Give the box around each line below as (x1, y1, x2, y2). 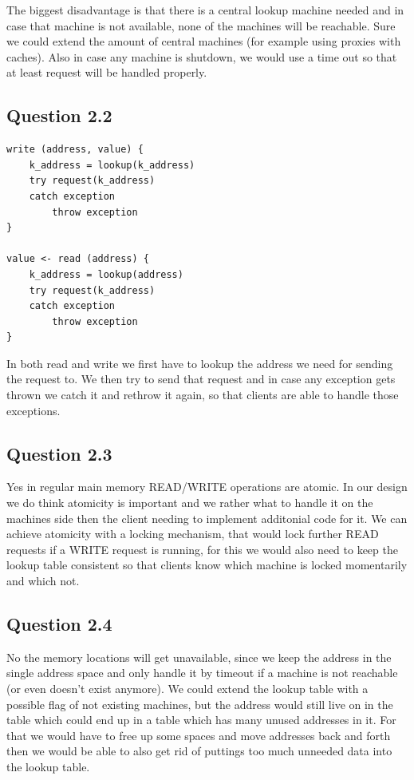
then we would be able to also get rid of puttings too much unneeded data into (6, 742, 392, 759)
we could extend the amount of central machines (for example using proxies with (6, 33, 401, 49)
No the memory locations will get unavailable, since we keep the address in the (6, 648, 392, 665)
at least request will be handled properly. (6, 64, 207, 81)
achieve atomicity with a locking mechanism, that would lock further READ (6, 525, 379, 542)
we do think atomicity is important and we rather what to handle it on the (6, 494, 373, 511)
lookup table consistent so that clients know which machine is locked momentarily (6, 556, 408, 573)
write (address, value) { (6, 144, 144, 156)
